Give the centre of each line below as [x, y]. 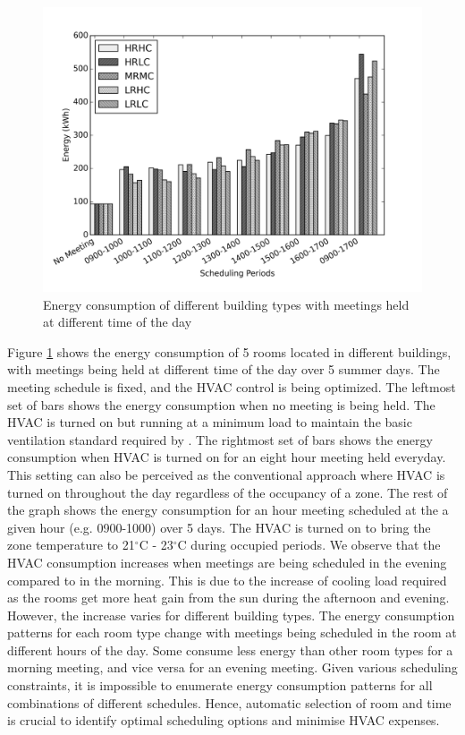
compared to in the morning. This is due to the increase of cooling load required [227, 580]
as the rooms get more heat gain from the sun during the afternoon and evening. [228, 598]
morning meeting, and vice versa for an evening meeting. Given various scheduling [232, 667]
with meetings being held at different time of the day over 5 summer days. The [224, 369]
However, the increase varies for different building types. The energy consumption [231, 615]
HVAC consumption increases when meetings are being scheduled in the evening [227, 562]
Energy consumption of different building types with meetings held [226, 304]
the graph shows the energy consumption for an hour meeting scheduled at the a [228, 510]
